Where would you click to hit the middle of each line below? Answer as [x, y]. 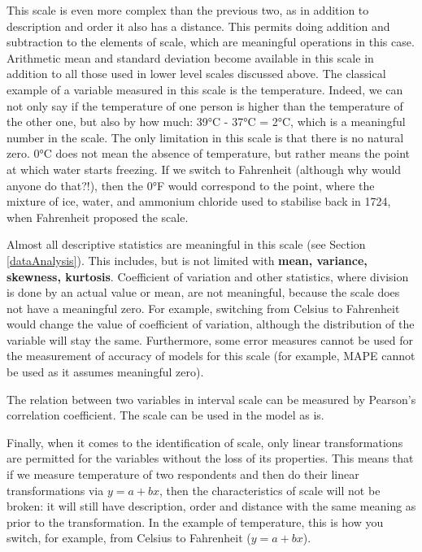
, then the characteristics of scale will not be [270, 490]
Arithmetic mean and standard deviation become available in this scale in [190, 57]
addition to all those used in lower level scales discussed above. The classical [196, 74]
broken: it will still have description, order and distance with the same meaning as [211, 506]
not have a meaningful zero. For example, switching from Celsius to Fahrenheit [203, 308]
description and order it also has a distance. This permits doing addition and [198, 26]
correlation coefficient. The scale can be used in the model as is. [165, 415]
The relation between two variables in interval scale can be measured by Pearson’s [211, 399]
